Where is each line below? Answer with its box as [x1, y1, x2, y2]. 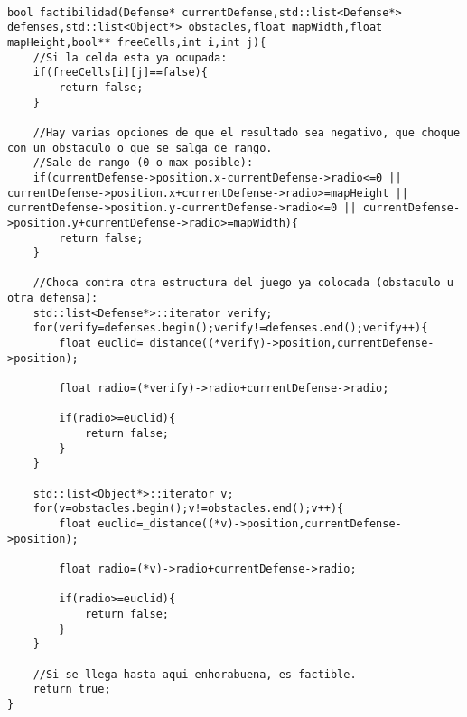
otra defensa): [7, 292, 98, 305]
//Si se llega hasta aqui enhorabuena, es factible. [33, 667, 357, 681]
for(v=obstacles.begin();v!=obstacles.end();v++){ [33, 502, 344, 516]
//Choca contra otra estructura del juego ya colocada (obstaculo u [33, 276, 453, 290]
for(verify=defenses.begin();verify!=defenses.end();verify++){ [33, 321, 428, 335]
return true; [33, 683, 111, 696]
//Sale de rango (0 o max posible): [33, 156, 254, 170]
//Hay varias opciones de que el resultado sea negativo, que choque [33, 126, 461, 139]
